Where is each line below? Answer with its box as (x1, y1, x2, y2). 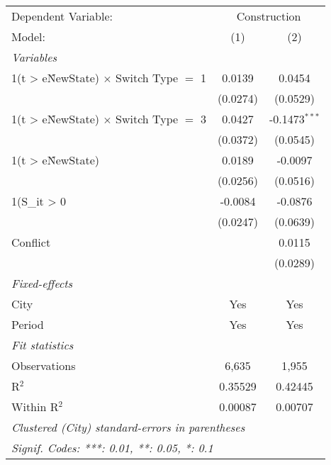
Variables (11, 49, 57, 65)
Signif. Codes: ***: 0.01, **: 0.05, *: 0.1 (11, 439, 213, 456)
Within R (11, 398, 59, 415)
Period (11, 316, 44, 332)
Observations (11, 357, 76, 374)
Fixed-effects (11, 275, 73, 291)
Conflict (11, 234, 51, 250)
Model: (11, 28, 46, 45)
